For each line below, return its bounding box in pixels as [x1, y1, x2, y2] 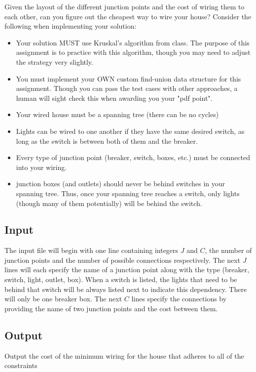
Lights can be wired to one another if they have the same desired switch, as [16, 125, 245, 136]
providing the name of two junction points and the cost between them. [4, 303, 218, 313]
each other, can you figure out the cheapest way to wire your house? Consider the [4, 11, 252, 21]
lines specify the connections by [131, 293, 227, 304]
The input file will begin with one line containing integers [4, 245, 179, 255]
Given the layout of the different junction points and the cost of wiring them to [4, 1, 245, 11]
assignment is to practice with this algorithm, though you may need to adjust [16, 47, 251, 57]
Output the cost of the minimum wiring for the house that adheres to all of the [4, 350, 244, 361]
